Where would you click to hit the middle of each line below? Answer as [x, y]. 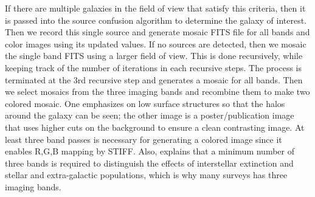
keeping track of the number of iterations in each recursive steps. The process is [153, 67]
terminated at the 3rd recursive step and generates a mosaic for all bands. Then [154, 79]
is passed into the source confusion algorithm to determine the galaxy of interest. [156, 20]
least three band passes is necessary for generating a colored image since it [144, 139]
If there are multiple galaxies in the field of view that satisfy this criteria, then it [155, 8]
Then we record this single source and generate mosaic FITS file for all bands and [157, 32]
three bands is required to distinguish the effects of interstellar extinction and [149, 163]
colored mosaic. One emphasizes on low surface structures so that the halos [145, 103]
